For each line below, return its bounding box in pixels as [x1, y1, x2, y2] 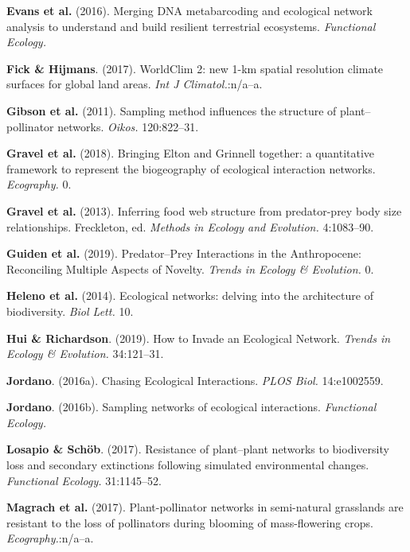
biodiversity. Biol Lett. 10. [6, 302, 134, 319]
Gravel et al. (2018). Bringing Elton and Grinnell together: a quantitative [6, 145, 375, 161]
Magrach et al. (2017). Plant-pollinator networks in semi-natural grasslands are [6, 499, 404, 515]
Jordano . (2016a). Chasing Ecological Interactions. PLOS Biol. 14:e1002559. [6, 371, 384, 388]
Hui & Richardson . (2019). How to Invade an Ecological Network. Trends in [6, 329, 391, 346]
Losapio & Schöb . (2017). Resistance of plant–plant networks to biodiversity [6, 441, 389, 457]
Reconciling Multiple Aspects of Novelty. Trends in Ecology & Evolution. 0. [6, 260, 374, 277]
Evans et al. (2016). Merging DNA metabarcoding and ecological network [6, 2, 373, 18]
